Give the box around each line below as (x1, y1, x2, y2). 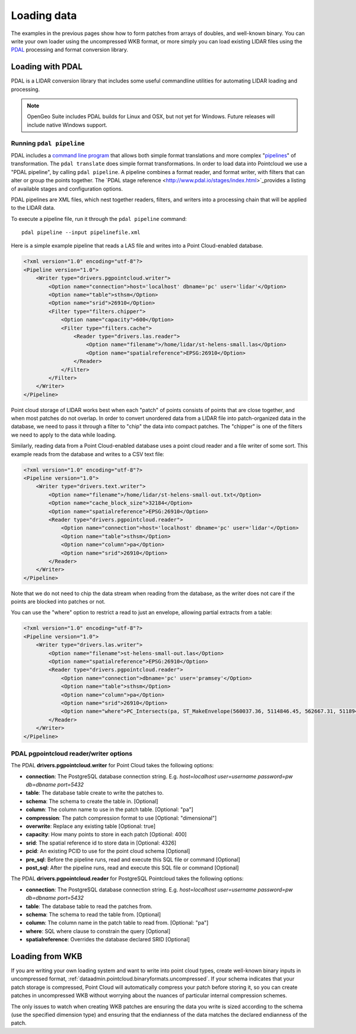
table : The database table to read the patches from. (26, 903, 152, 910)
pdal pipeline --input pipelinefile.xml (21, 229, 141, 236)
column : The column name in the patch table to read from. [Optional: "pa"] (26, 919, 209, 927)
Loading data (11, 9, 77, 22)
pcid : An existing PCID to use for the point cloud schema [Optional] (26, 848, 190, 855)
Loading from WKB (11, 951, 82, 962)
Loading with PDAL (11, 62, 83, 72)
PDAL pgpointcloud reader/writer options (11, 749, 133, 757)
